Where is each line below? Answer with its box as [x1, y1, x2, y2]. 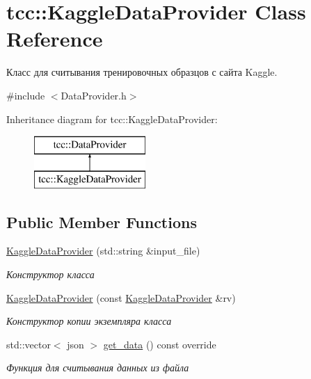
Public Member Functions [6, 211, 197, 232]
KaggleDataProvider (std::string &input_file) [6, 243, 200, 258]
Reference [6, 24, 103, 53]
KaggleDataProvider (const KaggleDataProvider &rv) [6, 290, 236, 305]
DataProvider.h [61, 88, 127, 102]
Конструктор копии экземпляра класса [6, 314, 172, 328]
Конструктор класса [6, 267, 95, 282]
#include [6, 88, 45, 102]
